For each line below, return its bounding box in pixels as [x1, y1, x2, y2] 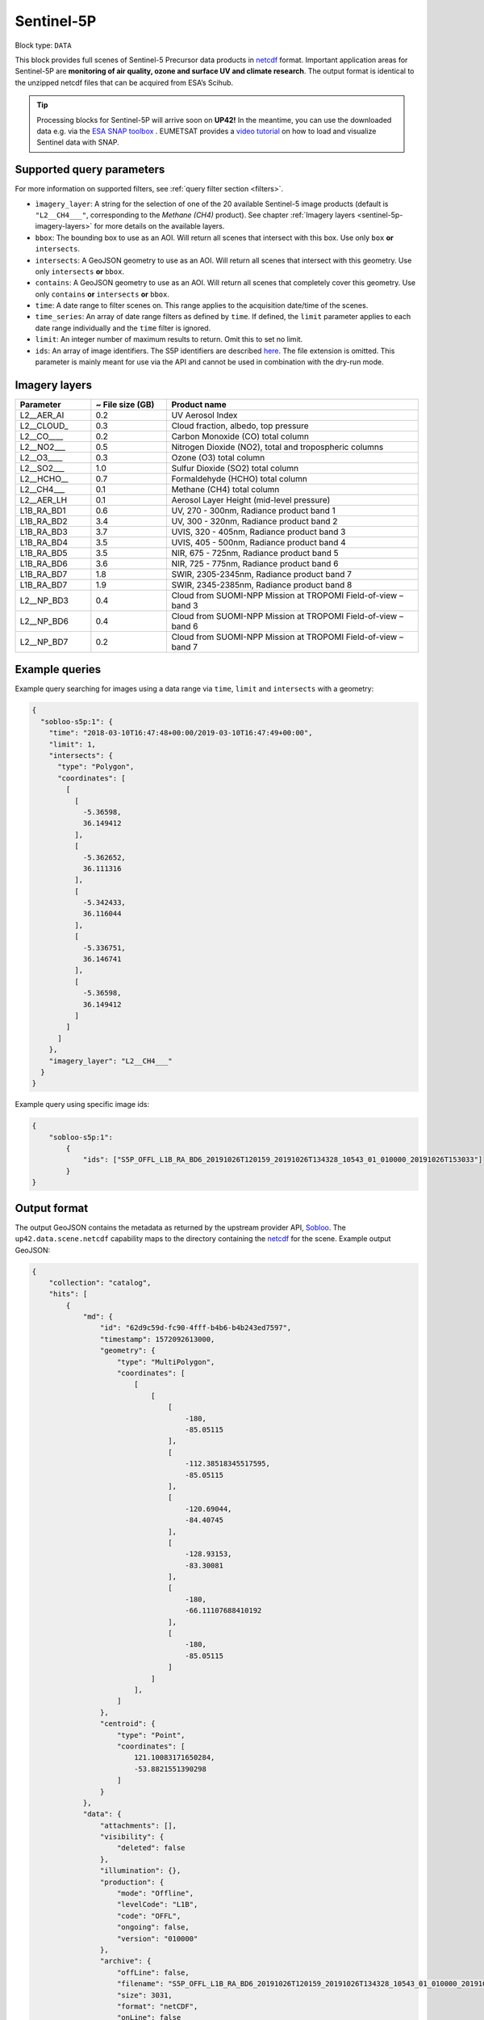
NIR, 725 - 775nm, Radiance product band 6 [171, 558, 339, 569]
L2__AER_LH [19, 494, 68, 505]
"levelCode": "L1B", [117, 1900, 198, 1909]
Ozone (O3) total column [171, 452, 265, 463]
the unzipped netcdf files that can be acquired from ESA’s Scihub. [15, 78, 234, 87]
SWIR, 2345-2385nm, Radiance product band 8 [171, 579, 353, 590]
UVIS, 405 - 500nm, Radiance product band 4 [171, 537, 346, 548]
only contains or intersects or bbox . [35, 289, 169, 299]
